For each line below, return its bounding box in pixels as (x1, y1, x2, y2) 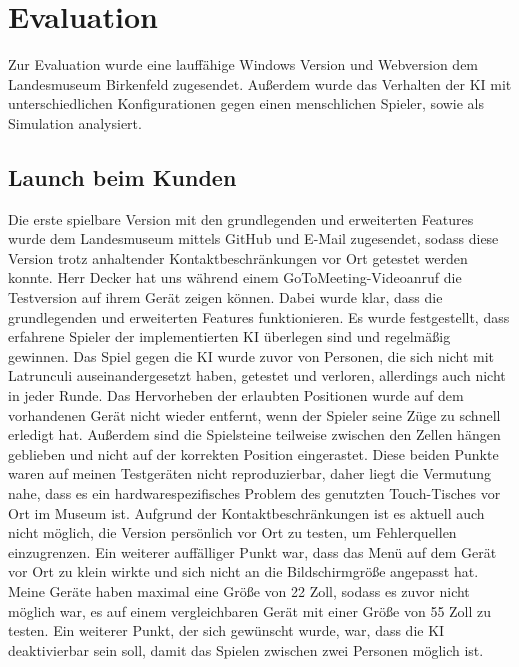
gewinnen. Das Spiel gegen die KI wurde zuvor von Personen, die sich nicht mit (8, 345, 495, 366)
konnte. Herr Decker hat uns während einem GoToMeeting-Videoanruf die (8, 267, 462, 288)
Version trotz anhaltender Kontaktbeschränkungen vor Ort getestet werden (8, 247, 468, 268)
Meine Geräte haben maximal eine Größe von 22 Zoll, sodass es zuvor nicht (8, 580, 470, 601)
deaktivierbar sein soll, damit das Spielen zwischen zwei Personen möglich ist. (8, 639, 484, 660)
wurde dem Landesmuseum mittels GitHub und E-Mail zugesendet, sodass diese (8, 228, 499, 249)
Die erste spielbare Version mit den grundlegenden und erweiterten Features (8, 208, 474, 229)
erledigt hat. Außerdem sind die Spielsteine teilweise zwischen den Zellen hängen (8, 424, 501, 445)
